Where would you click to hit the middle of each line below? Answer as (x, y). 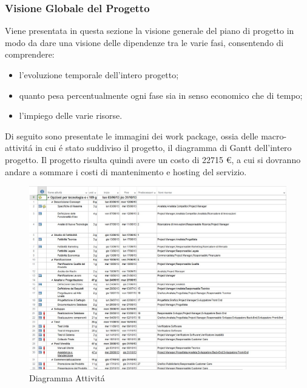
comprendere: (30, 54)
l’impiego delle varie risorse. (71, 115)
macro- (274, 135)
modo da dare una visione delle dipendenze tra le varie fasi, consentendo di (144, 42)
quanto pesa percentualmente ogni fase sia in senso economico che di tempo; (161, 95)
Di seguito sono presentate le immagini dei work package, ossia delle (132, 135)
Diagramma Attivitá (67, 378)
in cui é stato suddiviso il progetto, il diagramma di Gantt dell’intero (164, 148)
